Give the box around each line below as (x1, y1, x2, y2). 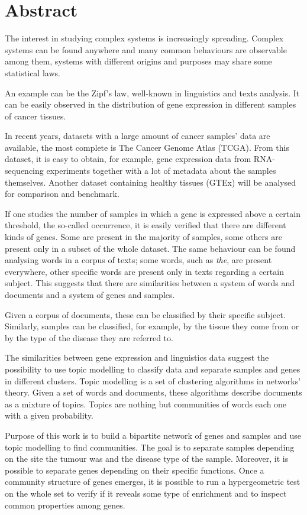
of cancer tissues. (5, 109, 66, 122)
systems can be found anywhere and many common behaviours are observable (5, 43, 287, 56)
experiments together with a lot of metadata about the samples (46, 164, 276, 177)
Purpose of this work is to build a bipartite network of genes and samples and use (5, 429, 302, 441)
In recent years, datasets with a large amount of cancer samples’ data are (5, 129, 270, 142)
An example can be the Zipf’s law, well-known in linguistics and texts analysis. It (5, 86, 300, 99)
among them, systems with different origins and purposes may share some (5, 55, 272, 67)
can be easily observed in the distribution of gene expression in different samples (5, 98, 296, 111)
